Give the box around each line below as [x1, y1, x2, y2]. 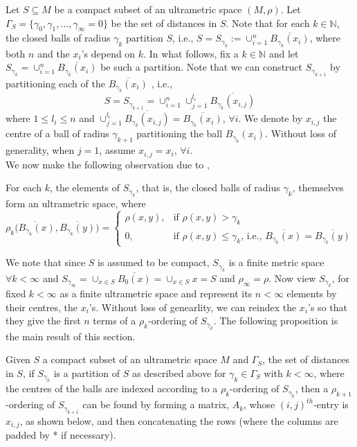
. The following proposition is [213, 313, 338, 328]
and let [268, 46, 299, 60]
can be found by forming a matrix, [82, 397, 229, 412]
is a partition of [53, 365, 120, 380]
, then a [295, 381, 329, 396]
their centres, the [6, 299, 77, 314]
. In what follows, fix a [143, 46, 239, 60]
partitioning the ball [136, 126, 223, 141]
